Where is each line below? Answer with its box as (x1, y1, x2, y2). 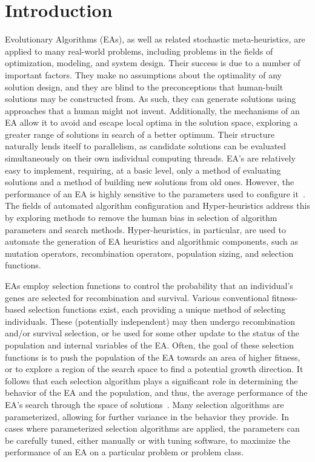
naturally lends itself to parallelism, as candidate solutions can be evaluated (5, 140, 287, 152)
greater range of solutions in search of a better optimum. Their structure (5, 127, 275, 140)
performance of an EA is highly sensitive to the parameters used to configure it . (5, 187, 305, 200)
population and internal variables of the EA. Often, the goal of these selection (5, 338, 294, 351)
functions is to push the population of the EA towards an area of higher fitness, (5, 350, 300, 363)
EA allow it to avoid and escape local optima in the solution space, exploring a (5, 116, 298, 129)
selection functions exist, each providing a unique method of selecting (28, 303, 286, 316)
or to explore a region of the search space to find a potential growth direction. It (5, 362, 303, 375)
